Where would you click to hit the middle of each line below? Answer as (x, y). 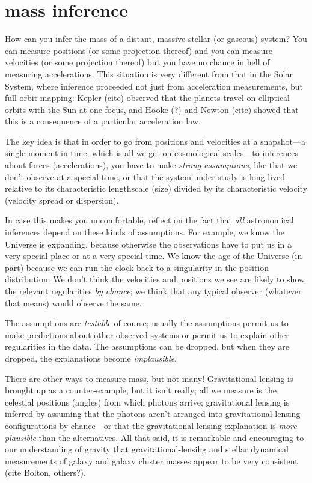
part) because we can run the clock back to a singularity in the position (137, 267)
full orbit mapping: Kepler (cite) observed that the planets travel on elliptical (148, 98)
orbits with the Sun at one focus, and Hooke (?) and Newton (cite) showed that (152, 109)
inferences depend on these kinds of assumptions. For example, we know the (145, 232)
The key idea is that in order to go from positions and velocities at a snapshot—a (155, 141)
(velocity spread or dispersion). (62, 200)
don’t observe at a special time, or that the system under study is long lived (145, 176)
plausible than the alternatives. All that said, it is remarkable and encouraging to (154, 437)
